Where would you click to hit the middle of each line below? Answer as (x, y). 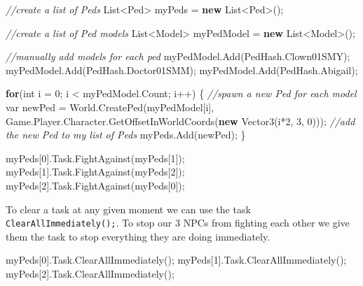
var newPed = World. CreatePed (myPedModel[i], (110, 107)
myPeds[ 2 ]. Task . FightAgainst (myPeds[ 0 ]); (95, 185)
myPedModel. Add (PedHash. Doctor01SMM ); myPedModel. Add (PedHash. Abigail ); (182, 70)
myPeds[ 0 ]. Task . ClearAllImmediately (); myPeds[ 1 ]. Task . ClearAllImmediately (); (176, 260)
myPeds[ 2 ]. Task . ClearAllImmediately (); (90, 273)
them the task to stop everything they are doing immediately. (138, 236)
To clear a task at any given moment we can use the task (128, 209)
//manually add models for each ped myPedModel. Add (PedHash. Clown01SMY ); (178, 56)
